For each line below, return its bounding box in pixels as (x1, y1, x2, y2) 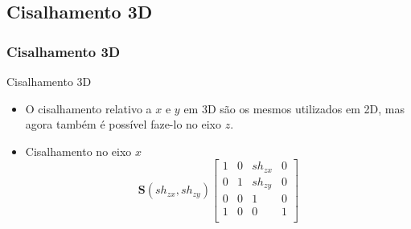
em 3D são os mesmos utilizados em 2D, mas (183, 100, 405, 117)
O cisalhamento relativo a (25, 100, 152, 117)
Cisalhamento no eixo (25, 142, 132, 159)
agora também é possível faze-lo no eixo (25, 116, 222, 133)
